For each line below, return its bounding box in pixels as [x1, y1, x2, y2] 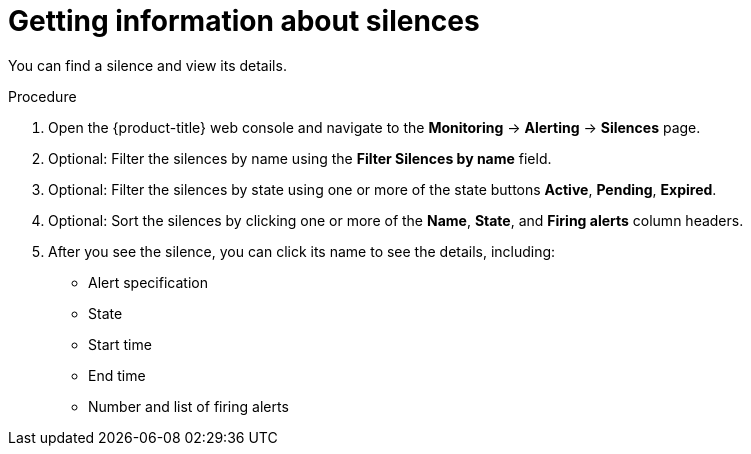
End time [88, 366, 146, 384]
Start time [88, 335, 152, 353]
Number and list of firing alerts [88, 397, 289, 415]
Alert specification [88, 273, 208, 291]
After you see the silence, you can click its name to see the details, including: [48, 242, 556, 260]
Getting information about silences [8, 4, 480, 38]
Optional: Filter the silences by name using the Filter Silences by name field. [48, 149, 552, 167]
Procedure [8, 87, 77, 105]
